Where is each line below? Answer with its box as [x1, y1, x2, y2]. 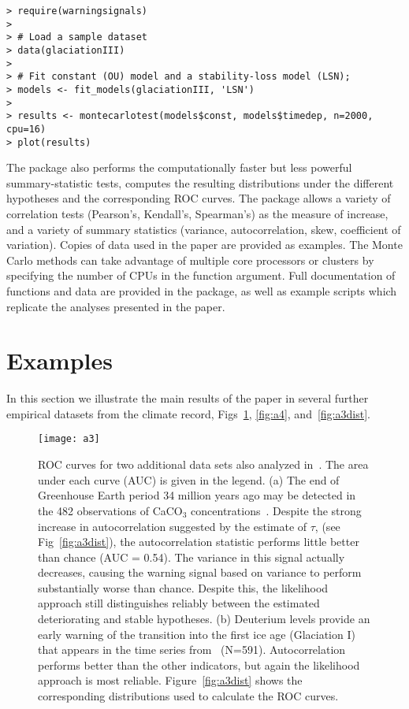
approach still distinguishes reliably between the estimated [38, 595, 320, 611]
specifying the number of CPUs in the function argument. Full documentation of [6, 267, 396, 284]
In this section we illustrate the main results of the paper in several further [6, 390, 369, 406]
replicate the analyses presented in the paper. [6, 298, 225, 314]
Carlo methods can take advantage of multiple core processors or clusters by [6, 251, 374, 268]
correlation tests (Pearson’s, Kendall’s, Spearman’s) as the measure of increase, [6, 206, 389, 221]
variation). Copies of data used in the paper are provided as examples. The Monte [6, 236, 403, 253]
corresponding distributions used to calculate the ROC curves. [38, 688, 339, 704]
